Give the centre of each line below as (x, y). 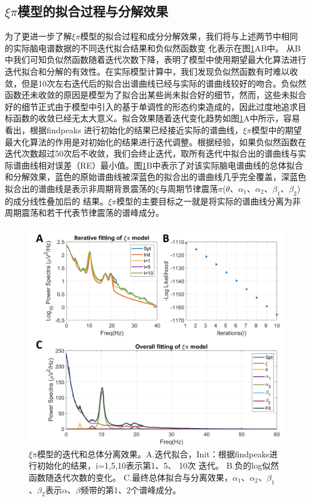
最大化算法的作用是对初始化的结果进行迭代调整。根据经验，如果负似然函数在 (155, 141)
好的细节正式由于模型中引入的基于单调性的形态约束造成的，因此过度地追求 (151, 106)
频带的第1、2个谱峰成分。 (131, 489)
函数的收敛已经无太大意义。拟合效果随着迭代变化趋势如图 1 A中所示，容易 (156, 118)
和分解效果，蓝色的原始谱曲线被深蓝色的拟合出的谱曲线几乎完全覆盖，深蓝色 (155, 177)
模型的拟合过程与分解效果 (93, 11)
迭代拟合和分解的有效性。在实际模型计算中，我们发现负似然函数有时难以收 (151, 71)
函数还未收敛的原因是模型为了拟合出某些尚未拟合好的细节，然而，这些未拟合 (155, 95)
